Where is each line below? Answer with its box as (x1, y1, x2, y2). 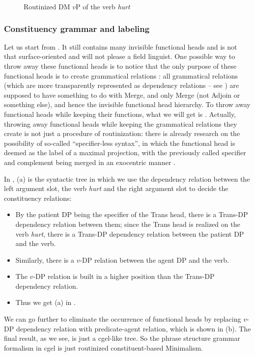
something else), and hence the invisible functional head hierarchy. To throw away (4, 99, 251, 110)
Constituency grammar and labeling (4, 22, 150, 34)
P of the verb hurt (75, 1, 130, 11)
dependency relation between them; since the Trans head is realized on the (15, 219, 240, 229)
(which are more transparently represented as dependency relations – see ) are (4, 80, 239, 90)
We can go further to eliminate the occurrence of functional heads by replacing (4, 314, 241, 324)
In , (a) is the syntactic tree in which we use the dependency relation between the (4, 173, 250, 184)
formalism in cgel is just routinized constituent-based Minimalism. (4, 342, 203, 353)
